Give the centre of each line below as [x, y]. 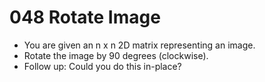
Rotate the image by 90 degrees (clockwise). [116, 55]
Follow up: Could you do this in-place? [102, 66]
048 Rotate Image [85, 17]
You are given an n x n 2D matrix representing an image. [139, 45]
